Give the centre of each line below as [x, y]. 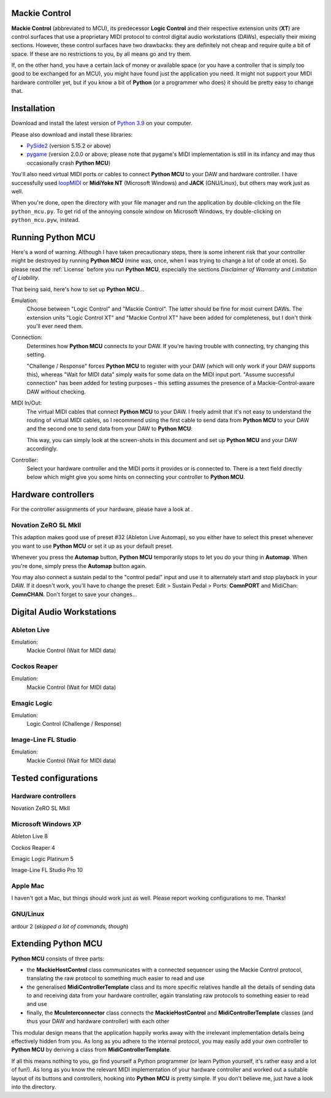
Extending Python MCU [57, 944]
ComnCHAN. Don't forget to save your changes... [74, 594]
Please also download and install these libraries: [72, 134]
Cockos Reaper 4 [33, 847]
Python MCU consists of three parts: [58, 959]
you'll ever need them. [55, 326]
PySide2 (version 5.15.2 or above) [69, 146]
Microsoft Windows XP [46, 824]
